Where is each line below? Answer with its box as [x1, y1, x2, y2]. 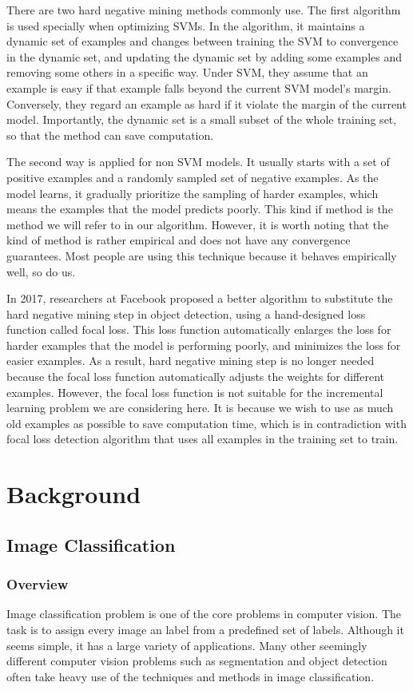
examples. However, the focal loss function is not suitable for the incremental [6, 383, 383, 400]
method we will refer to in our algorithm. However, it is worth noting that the [6, 216, 389, 232]
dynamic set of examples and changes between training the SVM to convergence [6, 33, 399, 50]
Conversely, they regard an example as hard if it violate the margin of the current [6, 95, 407, 112]
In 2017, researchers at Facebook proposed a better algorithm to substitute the [6, 290, 393, 307]
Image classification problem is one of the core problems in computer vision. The [6, 605, 402, 622]
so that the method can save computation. [6, 126, 214, 143]
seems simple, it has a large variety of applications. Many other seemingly [6, 636, 367, 653]
